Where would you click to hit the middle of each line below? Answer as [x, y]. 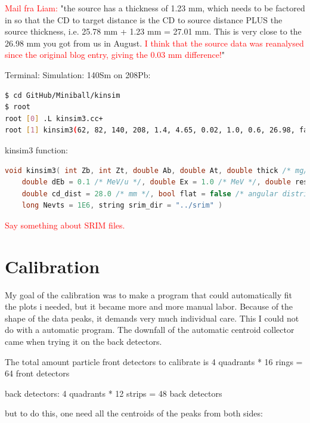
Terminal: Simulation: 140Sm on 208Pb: [78, 74]
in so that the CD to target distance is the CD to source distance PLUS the [144, 19]
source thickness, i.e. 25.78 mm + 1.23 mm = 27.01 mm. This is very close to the [153, 31]
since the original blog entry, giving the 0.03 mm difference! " [115, 55]
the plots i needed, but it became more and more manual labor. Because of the [149, 306]
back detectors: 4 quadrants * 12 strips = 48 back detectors [114, 393]
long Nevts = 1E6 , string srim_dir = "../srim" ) [122, 206]
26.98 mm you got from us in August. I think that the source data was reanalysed [154, 43]
